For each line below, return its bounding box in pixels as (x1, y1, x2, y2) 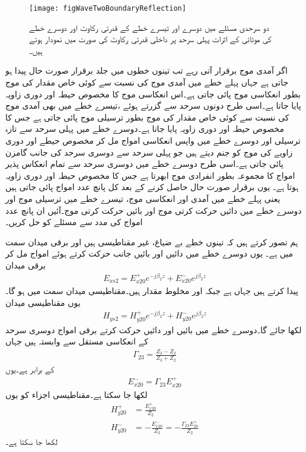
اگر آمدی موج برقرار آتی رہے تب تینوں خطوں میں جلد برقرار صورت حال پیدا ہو (5, 64, 288, 77)
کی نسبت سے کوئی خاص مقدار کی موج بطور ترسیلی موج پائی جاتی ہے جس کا (5, 110, 289, 123)
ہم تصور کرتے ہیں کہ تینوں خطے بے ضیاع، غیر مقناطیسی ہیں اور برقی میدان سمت (5, 235, 298, 248)
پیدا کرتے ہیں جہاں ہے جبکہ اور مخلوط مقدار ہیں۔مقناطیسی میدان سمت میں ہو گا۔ (5, 285, 298, 297)
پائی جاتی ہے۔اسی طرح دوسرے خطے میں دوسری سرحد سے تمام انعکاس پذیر (5, 157, 283, 170)
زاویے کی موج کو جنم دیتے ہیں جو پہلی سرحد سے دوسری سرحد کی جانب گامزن (5, 146, 293, 158)
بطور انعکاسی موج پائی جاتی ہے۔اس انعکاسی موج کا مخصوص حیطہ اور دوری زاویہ (5, 87, 301, 100)
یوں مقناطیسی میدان (5, 296, 81, 309)
